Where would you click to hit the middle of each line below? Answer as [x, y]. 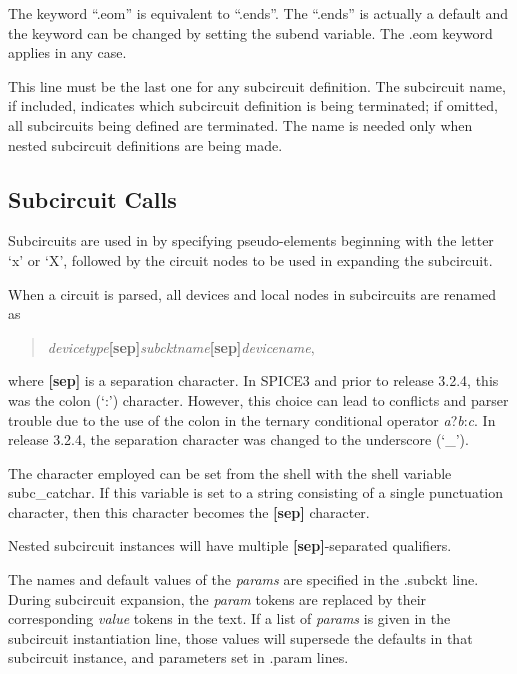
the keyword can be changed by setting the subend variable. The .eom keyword [250, 32]
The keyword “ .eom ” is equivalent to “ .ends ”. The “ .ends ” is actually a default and [258, 13]
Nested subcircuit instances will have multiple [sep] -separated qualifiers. [230, 545]
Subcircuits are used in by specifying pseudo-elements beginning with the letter [251, 240]
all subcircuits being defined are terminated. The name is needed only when [240, 124]
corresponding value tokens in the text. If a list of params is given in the [229, 618]
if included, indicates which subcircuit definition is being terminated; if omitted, [253, 105]
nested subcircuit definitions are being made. [145, 144]
